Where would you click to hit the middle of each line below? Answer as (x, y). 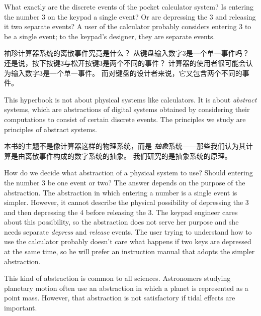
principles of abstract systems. (51, 129)
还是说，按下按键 (32, 63)
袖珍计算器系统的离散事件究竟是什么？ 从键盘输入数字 (93, 53)
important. (21, 308)
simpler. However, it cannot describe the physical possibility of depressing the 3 (126, 202)
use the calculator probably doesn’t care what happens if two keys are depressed (128, 241)
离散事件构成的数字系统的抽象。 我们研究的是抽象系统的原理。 (128, 155)
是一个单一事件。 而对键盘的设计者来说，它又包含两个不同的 (143, 73)
